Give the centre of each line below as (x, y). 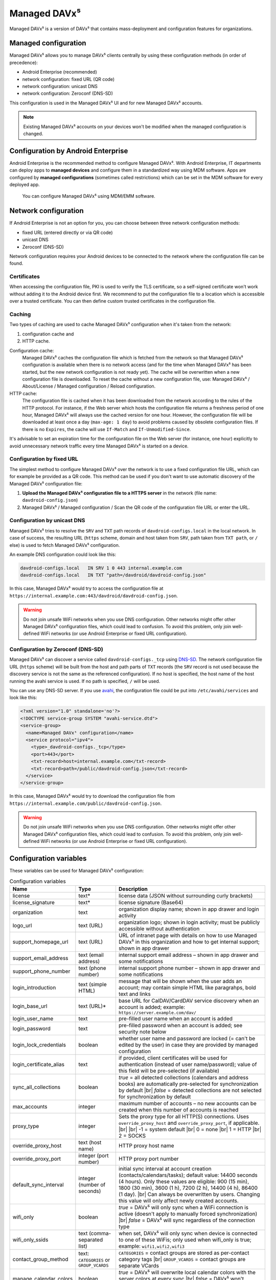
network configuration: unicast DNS (60, 87)
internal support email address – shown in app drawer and (188, 955)
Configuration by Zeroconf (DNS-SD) (56, 649)
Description (133, 889)
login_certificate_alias (39, 1064)
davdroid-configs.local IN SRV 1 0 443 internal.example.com (101, 568)
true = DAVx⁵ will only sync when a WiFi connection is (183, 1207)
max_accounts (30, 1106)
